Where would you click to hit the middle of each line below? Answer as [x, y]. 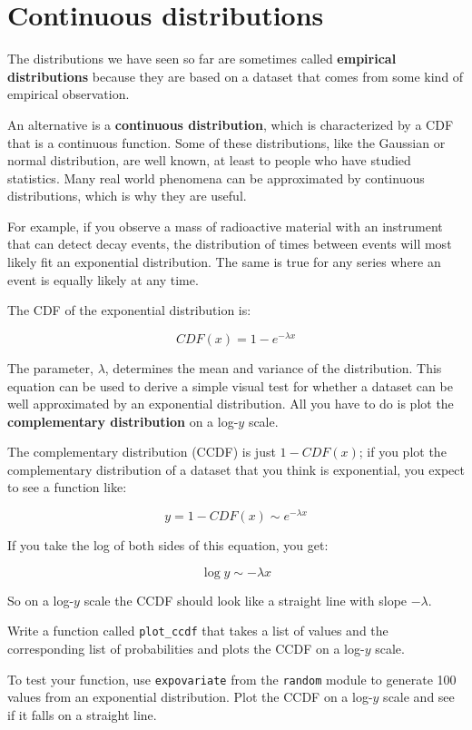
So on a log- [41, 600]
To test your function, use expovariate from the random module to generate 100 [232, 679]
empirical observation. [69, 94]
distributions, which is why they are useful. [127, 196]
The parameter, [50, 367]
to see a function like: [67, 487]
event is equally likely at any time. [103, 279]
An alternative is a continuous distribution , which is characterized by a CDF [231, 124]
